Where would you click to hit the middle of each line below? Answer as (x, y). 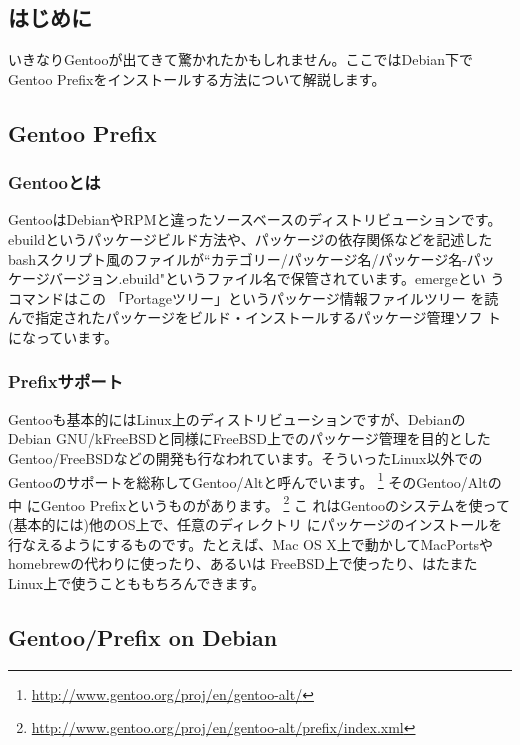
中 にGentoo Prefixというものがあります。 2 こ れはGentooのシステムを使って (259, 503)
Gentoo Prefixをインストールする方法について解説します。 (197, 78)
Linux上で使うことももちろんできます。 (137, 582)
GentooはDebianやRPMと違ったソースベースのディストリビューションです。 (255, 219)
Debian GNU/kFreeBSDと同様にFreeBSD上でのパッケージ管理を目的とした (249, 438)
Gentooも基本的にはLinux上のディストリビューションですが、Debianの (237, 418)
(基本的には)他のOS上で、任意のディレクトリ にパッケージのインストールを (255, 524)
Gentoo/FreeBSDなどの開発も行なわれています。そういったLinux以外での (245, 457)
